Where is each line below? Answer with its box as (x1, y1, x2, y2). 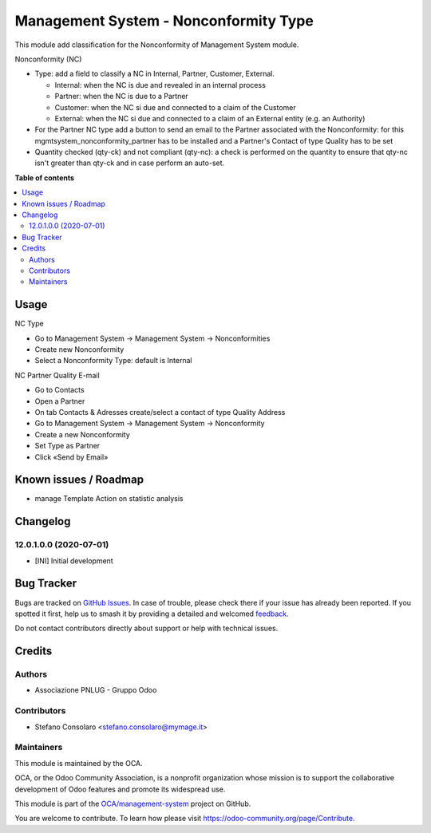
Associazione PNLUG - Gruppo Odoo (34, 685, 157, 695)
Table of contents (14, 172, 75, 183)
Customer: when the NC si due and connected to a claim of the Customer (54, 102, 297, 112)
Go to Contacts (34, 385, 85, 395)
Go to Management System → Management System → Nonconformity (34, 419, 265, 428)
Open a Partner (34, 396, 85, 406)
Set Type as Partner (34, 441, 101, 451)
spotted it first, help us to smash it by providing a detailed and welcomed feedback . (14, 609, 289, 618)
